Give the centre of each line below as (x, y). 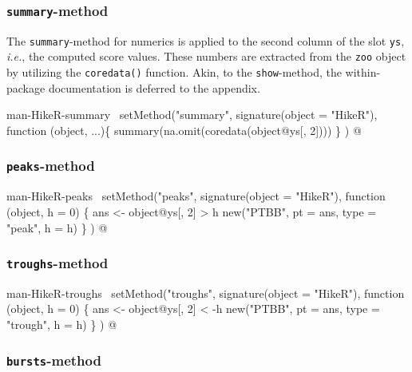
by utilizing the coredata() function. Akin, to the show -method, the (174, 72)
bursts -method (54, 360)
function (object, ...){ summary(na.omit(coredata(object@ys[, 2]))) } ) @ (184, 130)
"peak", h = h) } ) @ (57, 227)
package (26, 87)
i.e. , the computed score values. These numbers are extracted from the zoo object (206, 56)
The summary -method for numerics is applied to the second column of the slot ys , (206, 40)
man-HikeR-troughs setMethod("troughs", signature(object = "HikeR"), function (206, 293)
